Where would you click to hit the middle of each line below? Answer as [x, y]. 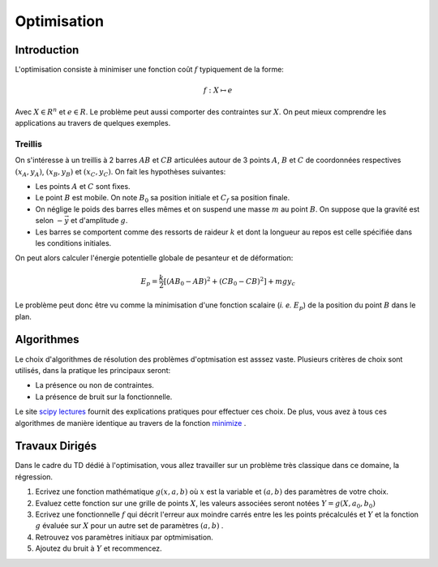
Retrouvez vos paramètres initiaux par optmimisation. [125, 537]
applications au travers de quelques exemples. [93, 123]
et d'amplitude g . [99, 221]
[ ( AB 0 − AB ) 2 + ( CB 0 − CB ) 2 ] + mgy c [230, 282]
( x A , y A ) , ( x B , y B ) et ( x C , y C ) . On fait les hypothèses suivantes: [120, 172]
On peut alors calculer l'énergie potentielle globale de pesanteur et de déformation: [154, 258]
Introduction [47, 50]
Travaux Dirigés [56, 446]
